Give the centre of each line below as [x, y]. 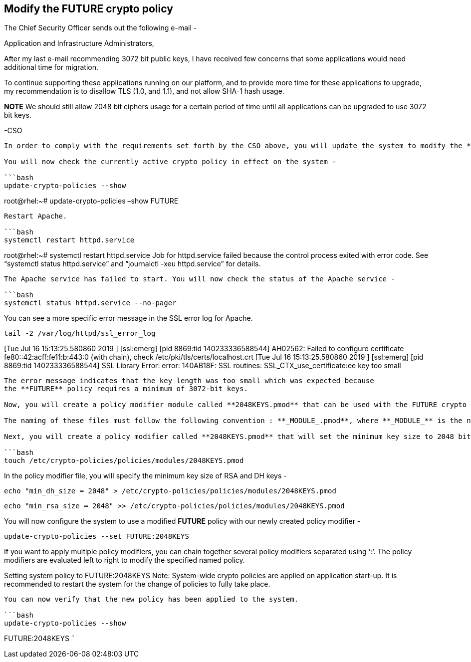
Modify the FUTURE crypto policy [89, 9]
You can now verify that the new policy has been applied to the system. [151, 599]
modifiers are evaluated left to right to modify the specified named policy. [124, 560]
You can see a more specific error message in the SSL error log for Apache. [128, 318]
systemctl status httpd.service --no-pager [90, 303]
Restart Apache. [36, 216]
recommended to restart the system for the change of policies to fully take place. [137, 584]
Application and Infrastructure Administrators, [79, 43]
